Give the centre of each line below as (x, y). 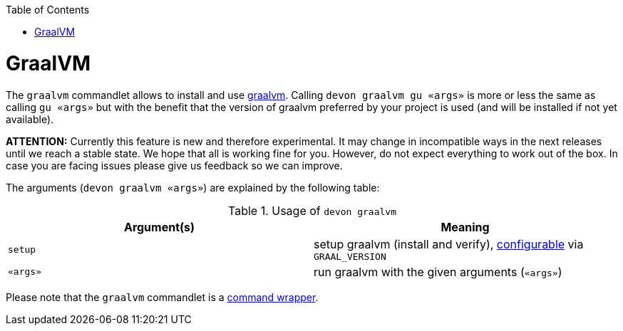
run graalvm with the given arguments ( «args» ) (438, 272)
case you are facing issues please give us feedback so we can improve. (174, 165)
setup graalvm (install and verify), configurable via (449, 244)
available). (30, 119)
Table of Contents (48, 10)
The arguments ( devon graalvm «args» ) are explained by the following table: (193, 187)
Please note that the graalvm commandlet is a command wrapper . (162, 297)
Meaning (465, 227)
